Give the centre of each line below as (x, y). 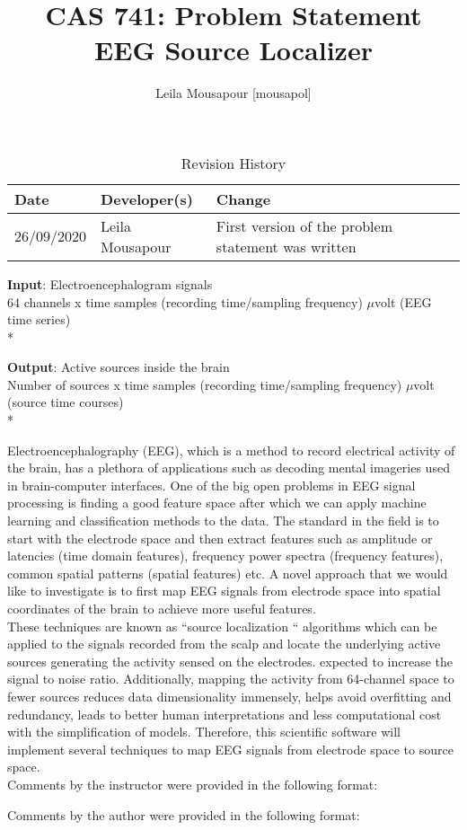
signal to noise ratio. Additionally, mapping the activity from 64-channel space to (231, 679)
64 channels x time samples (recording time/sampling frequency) (185, 301)
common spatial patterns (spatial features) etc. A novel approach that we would (228, 573)
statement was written (286, 246)
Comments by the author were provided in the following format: (184, 814)
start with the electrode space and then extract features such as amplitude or (220, 538)
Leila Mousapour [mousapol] (233, 93)
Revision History (233, 163)
